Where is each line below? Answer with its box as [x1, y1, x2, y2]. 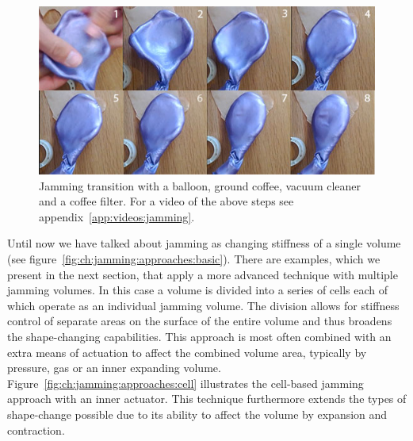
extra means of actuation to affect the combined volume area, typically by [7, 343, 367, 360]
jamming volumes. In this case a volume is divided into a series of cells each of [7, 282, 388, 298]
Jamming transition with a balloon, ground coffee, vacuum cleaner [39, 177, 361, 194]
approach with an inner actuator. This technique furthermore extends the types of [7, 390, 407, 407]
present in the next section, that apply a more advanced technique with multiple [7, 266, 398, 282]
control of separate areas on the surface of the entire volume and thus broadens [7, 313, 392, 329]
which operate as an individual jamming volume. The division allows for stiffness [7, 297, 400, 313]
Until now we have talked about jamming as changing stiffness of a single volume [7, 235, 401, 251]
